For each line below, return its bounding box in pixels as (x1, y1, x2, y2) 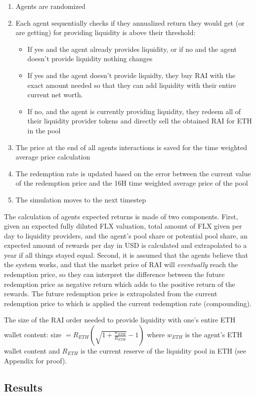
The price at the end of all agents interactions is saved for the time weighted (15, 142, 247, 152)
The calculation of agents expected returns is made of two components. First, (4, 211, 238, 221)
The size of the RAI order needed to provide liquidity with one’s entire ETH (4, 315, 236, 325)
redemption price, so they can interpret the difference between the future (4, 269, 225, 279)
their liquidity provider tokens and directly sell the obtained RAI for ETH (27, 116, 252, 126)
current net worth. (27, 89, 83, 100)
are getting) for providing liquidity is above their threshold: (15, 27, 196, 38)
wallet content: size (4, 329, 62, 340)
